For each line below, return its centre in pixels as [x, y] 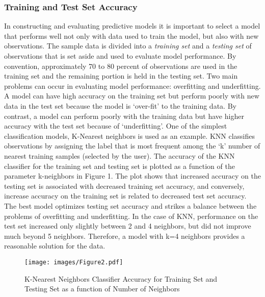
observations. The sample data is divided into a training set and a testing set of [128, 46]
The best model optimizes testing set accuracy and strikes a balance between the [130, 205]
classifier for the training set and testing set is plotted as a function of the [120, 166]
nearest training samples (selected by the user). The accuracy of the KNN [120, 155]
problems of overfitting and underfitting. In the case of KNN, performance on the [131, 216]
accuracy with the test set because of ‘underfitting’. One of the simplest [116, 126]
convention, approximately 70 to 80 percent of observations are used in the [121, 66]
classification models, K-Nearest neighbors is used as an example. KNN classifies [130, 135]
